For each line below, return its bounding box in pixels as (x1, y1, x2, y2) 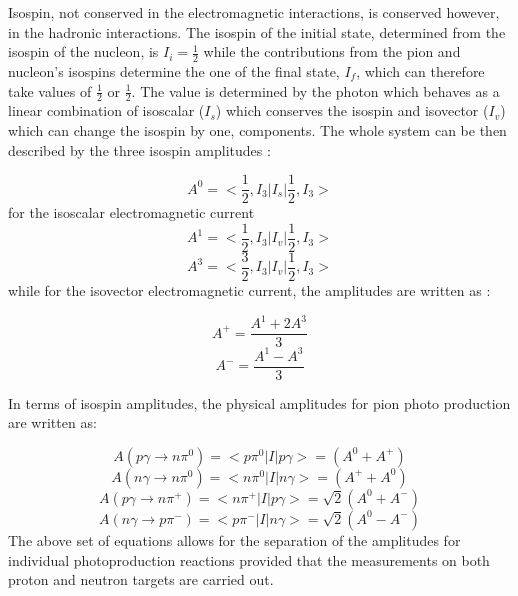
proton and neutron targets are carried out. (8, 569, 274, 590)
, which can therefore (356, 61, 485, 82)
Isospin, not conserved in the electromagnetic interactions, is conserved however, (8, 2, 500, 22)
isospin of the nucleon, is (8, 41, 159, 62)
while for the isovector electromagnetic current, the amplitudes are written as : (8, 280, 491, 300)
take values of (8, 80, 92, 101)
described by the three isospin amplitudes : (8, 139, 271, 160)
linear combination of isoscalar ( (8, 100, 205, 121)
